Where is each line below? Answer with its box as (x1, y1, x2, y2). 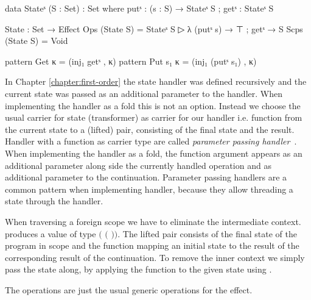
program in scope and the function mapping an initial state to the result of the (5, 239, 299, 252)
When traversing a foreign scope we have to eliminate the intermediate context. (5, 215, 301, 227)
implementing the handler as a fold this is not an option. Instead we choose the (5, 99, 301, 112)
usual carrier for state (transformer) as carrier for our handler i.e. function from (5, 111, 302, 124)
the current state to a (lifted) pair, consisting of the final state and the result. (5, 123, 295, 135)
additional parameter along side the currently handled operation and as (5, 159, 271, 171)
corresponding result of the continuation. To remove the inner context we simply (5, 251, 305, 263)
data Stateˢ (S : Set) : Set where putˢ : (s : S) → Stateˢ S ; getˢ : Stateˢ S (5, 2, 274, 14)
